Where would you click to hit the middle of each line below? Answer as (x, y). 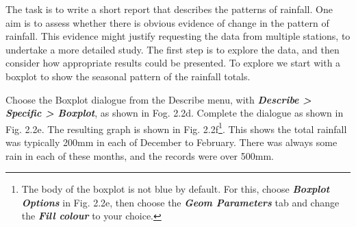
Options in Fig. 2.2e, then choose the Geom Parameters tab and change (180, 202)
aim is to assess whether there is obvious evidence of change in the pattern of (167, 22)
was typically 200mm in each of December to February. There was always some (171, 142)
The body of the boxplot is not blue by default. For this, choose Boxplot (176, 189)
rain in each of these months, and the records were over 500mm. (140, 155)
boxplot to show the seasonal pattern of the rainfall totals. (128, 76)
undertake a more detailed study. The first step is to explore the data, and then (173, 49)
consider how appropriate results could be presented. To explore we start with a (173, 63)
